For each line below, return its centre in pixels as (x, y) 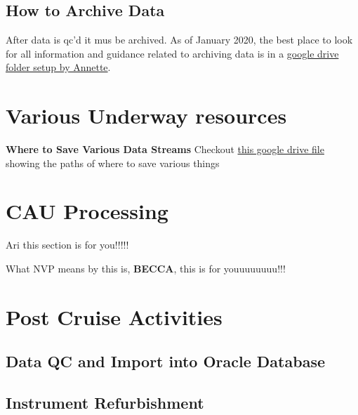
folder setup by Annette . (58, 67)
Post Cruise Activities (114, 316)
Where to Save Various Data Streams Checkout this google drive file (165, 149)
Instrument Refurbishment (105, 403)
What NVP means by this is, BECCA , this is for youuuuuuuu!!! (146, 269)
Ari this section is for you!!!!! (67, 245)
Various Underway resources (146, 116)
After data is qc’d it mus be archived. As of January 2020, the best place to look (179, 40)
